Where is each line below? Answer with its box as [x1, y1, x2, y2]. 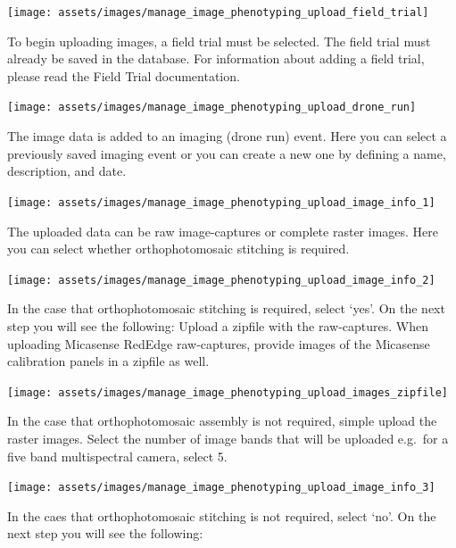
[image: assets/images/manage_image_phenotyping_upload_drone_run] [7, 101, 417, 114]
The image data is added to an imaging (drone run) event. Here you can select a [7, 127, 447, 145]
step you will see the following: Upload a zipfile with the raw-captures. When [7, 316, 429, 335]
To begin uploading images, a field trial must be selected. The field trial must [7, 31, 431, 50]
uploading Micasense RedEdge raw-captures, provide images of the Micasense [7, 334, 430, 353]
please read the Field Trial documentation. [7, 66, 240, 85]
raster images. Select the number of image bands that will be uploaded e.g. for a [7, 429, 449, 447]
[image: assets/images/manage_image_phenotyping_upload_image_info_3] [7, 481, 435, 494]
